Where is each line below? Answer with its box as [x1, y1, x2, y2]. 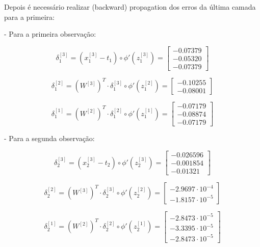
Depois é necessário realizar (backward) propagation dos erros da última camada [4, 2, 256, 12]
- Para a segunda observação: [4, 133, 95, 144]
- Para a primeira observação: [4, 29, 96, 39]
